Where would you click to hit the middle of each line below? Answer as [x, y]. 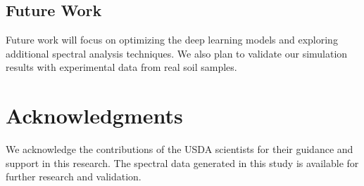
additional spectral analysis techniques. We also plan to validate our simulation [177, 53]
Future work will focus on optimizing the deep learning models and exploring [172, 40]
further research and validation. [74, 177]
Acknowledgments [94, 115]
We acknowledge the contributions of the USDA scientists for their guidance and [180, 149]
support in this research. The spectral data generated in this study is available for [182, 162]
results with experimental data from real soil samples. [121, 67]
